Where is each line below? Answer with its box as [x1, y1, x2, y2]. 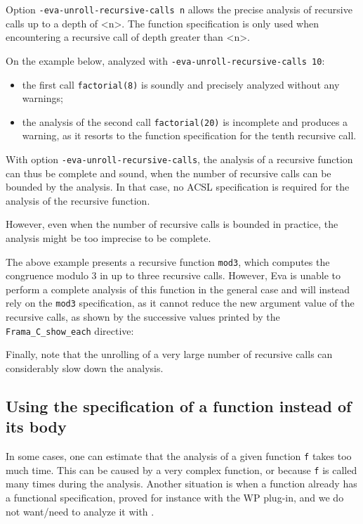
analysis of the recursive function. [6, 193, 150, 207]
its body [6, 416, 67, 437]
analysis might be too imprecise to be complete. [6, 231, 211, 245]
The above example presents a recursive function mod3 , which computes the [6, 254, 330, 269]
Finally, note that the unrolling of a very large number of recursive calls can [6, 347, 333, 362]
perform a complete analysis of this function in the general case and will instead [6, 281, 350, 296]
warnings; [22, 91, 63, 106]
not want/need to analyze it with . [6, 504, 154, 518]
